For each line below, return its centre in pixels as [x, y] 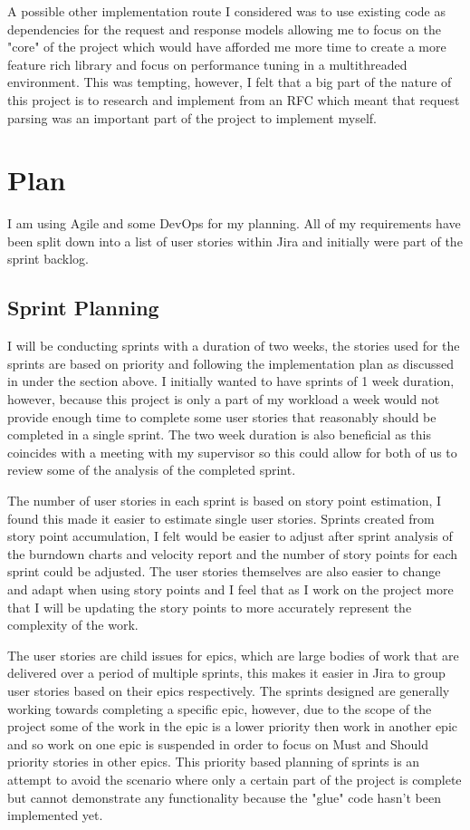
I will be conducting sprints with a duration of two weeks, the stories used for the [234, 346]
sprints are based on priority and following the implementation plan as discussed [231, 363]
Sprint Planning [83, 308]
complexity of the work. [73, 625]
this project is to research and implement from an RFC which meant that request [234, 99]
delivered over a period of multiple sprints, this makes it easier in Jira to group [226, 673]
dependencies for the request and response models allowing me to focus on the [224, 29]
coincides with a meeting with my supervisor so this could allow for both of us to [232, 452]
